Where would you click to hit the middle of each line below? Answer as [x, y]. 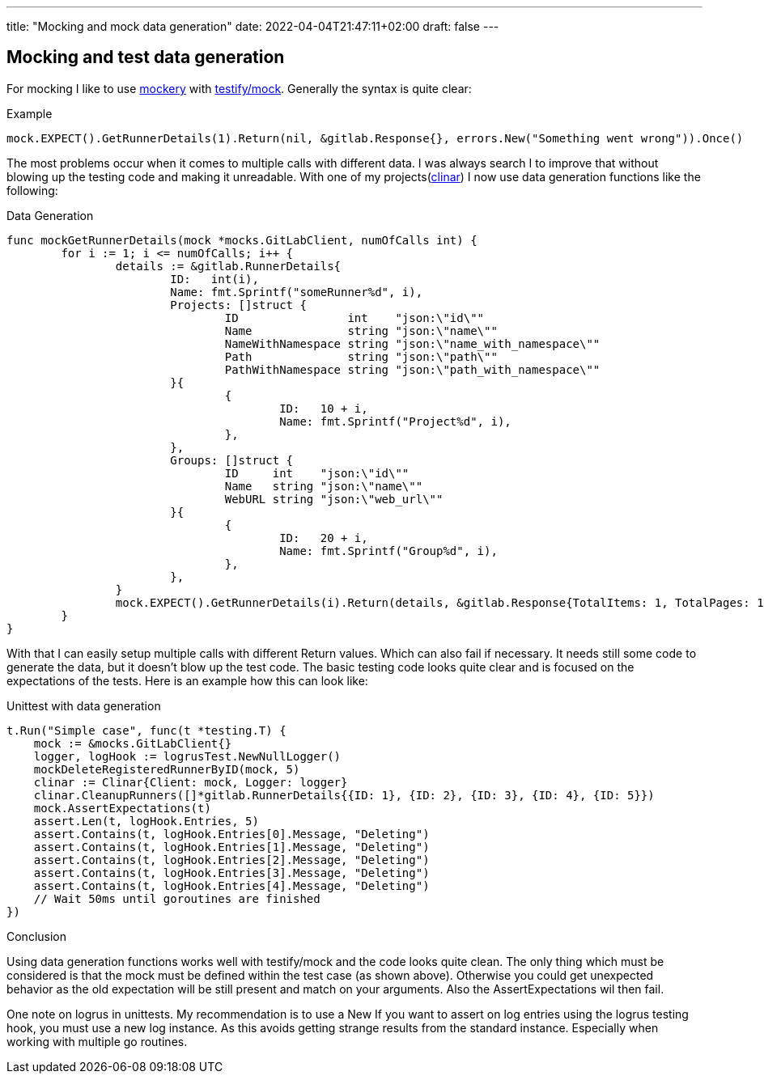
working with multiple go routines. [97, 1041]
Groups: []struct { [232, 460]
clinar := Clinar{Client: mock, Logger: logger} [191, 782]
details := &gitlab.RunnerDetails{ [228, 266]
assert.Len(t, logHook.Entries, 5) [146, 821]
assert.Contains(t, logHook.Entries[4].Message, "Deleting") [231, 885]
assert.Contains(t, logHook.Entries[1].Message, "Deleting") [231, 847]
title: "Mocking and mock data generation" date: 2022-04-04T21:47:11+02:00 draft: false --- [253, 26]
